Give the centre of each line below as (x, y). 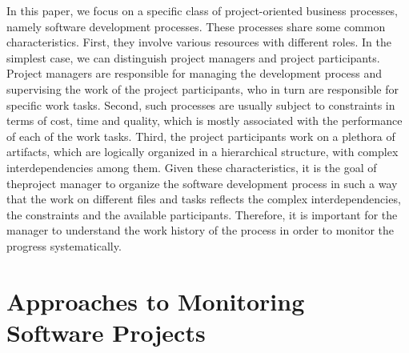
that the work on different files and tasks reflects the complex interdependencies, (204, 199)
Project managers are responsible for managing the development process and (194, 73)
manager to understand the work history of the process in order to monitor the (200, 230)
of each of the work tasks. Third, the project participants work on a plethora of (201, 136)
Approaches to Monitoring (156, 301)
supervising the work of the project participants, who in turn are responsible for (202, 88)
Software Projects (106, 332)
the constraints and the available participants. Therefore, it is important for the (202, 214)
